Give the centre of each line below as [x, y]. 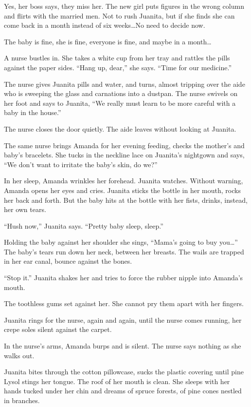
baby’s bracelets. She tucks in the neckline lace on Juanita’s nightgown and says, [124, 155]
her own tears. [25, 209]
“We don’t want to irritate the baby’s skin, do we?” [81, 164]
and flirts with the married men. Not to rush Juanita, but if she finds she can [119, 15]
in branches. [22, 400]
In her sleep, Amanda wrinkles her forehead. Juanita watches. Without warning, [124, 181]
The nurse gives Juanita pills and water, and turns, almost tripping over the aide [125, 84]
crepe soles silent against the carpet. [58, 329]
